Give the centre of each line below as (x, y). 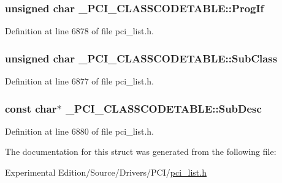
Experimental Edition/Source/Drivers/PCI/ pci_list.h (106, 172)
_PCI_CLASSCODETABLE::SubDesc (163, 108)
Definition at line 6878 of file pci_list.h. (79, 31)
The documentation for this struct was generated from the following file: (141, 151)
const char (31, 108)
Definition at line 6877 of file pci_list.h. (79, 81)
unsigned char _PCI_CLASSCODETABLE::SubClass (141, 58)
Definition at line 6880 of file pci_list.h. (79, 131)
